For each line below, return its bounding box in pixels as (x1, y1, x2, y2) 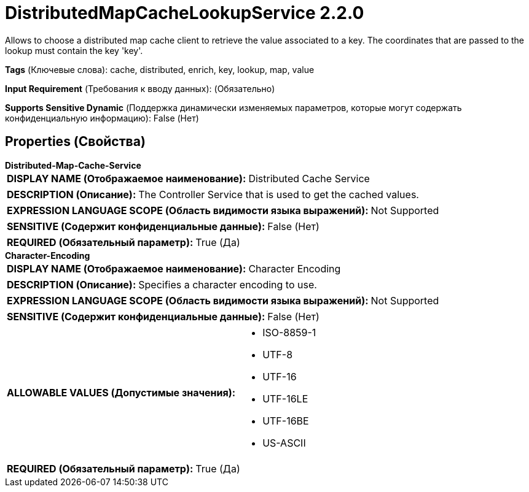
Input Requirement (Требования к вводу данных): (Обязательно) (5, 83, 275, 94)
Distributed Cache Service (248, 172, 370, 185)
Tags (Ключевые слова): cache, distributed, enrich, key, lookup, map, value (5, 64, 315, 75)
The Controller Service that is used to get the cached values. (138, 188, 419, 201)
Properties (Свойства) (5, 134, 146, 150)
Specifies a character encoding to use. (138, 278, 317, 291)
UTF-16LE (262, 392, 308, 405)
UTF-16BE (262, 414, 309, 427)
